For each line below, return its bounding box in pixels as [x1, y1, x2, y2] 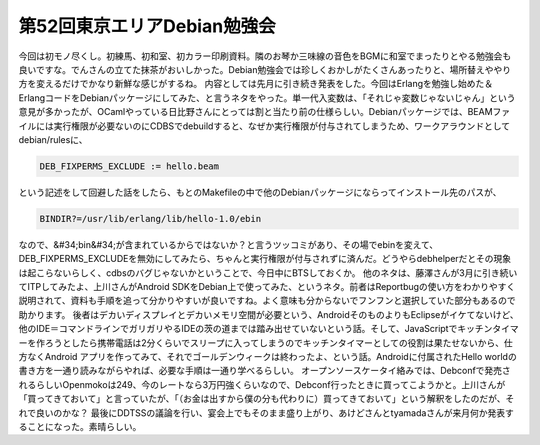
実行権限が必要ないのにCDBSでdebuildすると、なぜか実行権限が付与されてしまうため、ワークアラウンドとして [53, 120, 511, 132]
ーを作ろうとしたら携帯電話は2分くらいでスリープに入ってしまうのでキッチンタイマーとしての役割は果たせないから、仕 [18, 336, 514, 349]
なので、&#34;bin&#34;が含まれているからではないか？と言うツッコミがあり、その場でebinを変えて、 [18, 238, 439, 250]
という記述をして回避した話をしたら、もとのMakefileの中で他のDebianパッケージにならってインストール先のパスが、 [18, 186, 502, 198]
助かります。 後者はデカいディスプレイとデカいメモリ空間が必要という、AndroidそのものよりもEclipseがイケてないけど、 [18, 308, 519, 320]
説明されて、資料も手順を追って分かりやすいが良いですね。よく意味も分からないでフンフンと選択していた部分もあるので [18, 295, 517, 307]
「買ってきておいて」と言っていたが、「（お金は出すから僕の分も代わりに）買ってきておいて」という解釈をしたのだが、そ [18, 393, 515, 405]
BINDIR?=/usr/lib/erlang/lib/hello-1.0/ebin [39, 213, 262, 224]
